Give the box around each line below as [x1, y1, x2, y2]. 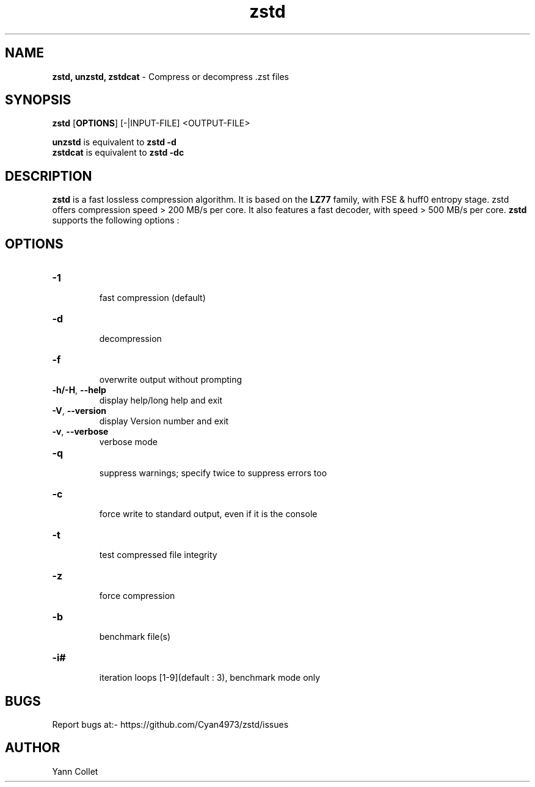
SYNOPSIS [5, 92, 71, 108]
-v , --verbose [52, 426, 109, 437]
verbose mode [99, 437, 158, 448]
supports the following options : [52, 215, 180, 226]
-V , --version [52, 405, 106, 416]
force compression [99, 590, 175, 601]
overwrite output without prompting [99, 374, 242, 385]
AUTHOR [5, 740, 60, 756]
